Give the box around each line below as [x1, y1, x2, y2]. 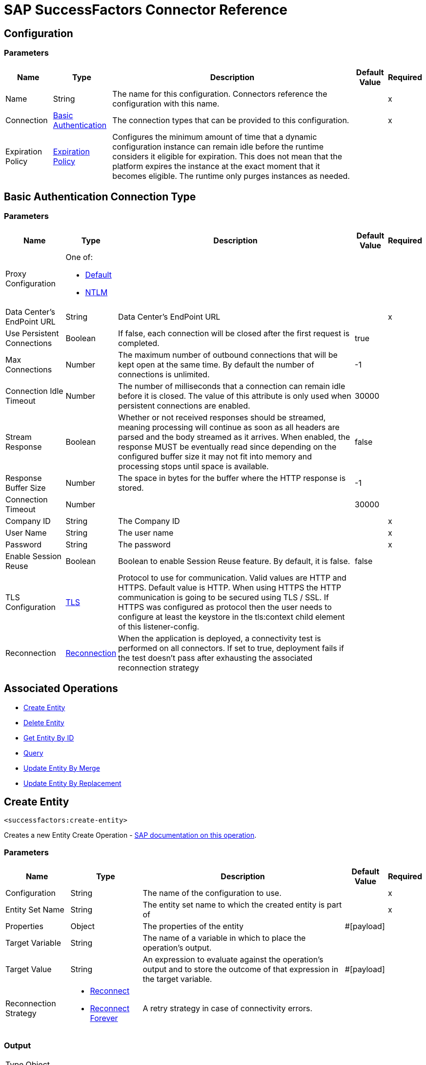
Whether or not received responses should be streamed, [118, 412, 326, 422]
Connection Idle [5, 386, 63, 396]
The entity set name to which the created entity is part [142, 900, 342, 910]
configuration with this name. [112, 98, 220, 109]
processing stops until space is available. [118, 461, 269, 471]
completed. [118, 338, 160, 348]
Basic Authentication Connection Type [4, 190, 196, 203]
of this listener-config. [118, 621, 200, 631]
